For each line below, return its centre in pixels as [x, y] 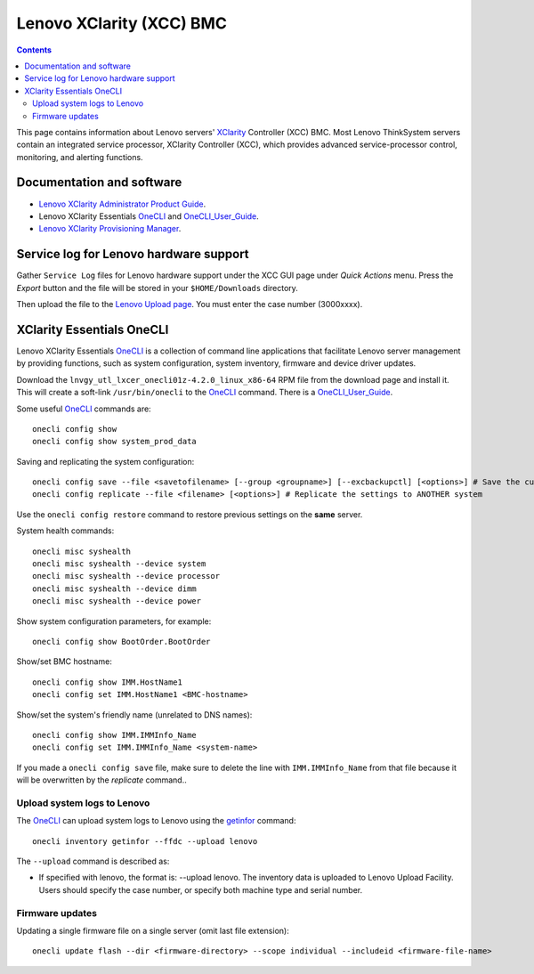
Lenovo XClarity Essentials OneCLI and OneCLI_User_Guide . [149, 216]
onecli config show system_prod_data [115, 442]
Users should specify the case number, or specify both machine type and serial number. [201, 889]
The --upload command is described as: [93, 861]
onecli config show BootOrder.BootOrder [121, 641]
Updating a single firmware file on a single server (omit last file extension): [153, 930]
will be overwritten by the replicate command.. [101, 780]
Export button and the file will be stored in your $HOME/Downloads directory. [157, 288]
